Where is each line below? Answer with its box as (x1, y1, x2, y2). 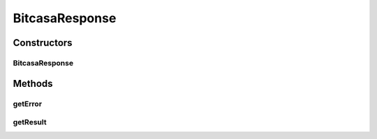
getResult (13, 117, 47, 127)
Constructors (13, 37, 73, 49)
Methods (13, 77, 53, 90)
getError (13, 99, 42, 108)
